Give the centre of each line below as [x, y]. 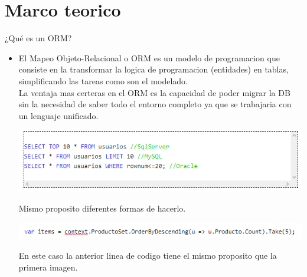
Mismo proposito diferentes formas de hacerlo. [102, 208]
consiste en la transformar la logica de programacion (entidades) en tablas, [153, 69]
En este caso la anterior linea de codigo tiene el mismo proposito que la [148, 255]
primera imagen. [48, 267]
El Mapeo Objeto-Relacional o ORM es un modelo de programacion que [149, 57]
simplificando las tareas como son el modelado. [103, 80]
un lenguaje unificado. [58, 115]
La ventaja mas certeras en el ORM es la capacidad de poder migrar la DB [154, 92]
